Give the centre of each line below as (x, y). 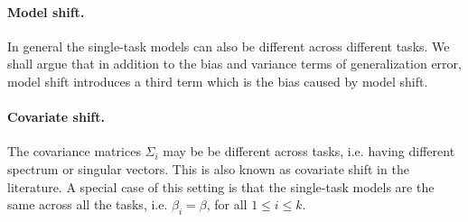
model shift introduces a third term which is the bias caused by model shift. (218, 81)
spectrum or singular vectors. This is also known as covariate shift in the (208, 168)
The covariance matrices (74, 151)
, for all (227, 204)
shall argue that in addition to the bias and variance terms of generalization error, (234, 64)
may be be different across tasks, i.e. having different (309, 151)
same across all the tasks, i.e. (88, 204)
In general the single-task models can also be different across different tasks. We (229, 46)
